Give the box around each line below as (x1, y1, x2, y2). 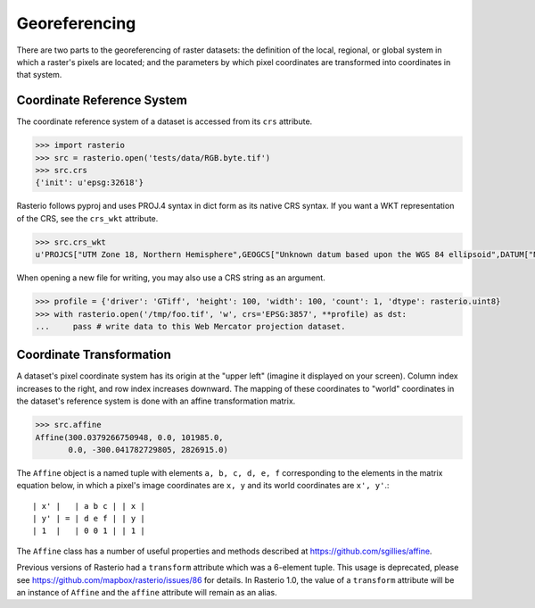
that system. (16, 70, 62, 80)
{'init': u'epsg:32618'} (35, 178, 144, 187)
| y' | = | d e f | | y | (32, 513, 146, 524)
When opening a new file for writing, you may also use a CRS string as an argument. (16, 272, 325, 283)
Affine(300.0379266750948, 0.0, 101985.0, (35, 432, 224, 442)
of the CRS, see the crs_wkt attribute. (16, 212, 159, 223)
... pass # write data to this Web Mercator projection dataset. (35, 321, 346, 331)
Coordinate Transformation (16, 347, 171, 362)
